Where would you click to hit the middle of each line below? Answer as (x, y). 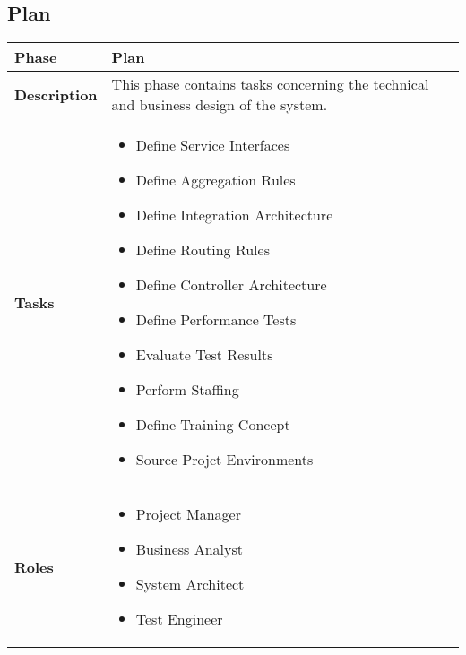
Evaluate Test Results (204, 355)
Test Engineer (179, 619)
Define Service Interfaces (213, 145)
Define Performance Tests (216, 320)
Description (56, 94)
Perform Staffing (187, 390)
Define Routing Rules (203, 250)
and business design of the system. (220, 105)
